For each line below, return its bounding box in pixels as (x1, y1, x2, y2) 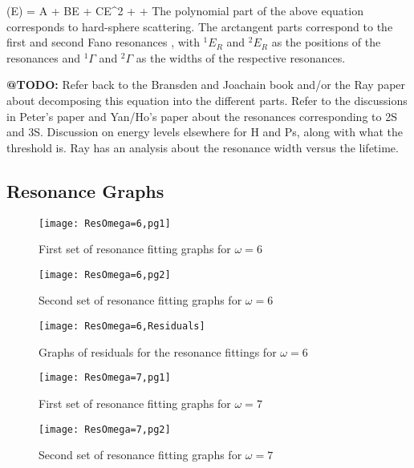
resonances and (6, 49, 80, 66)
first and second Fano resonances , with (6, 34, 200, 50)
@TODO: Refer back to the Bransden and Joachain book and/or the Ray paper (6, 76, 406, 93)
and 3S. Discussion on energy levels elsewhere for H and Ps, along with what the (6, 123, 404, 140)
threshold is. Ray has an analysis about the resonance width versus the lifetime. (6, 139, 399, 155)
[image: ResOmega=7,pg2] (39, 423, 171, 435)
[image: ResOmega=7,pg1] (39, 372, 171, 384)
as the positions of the (271, 34, 381, 50)
